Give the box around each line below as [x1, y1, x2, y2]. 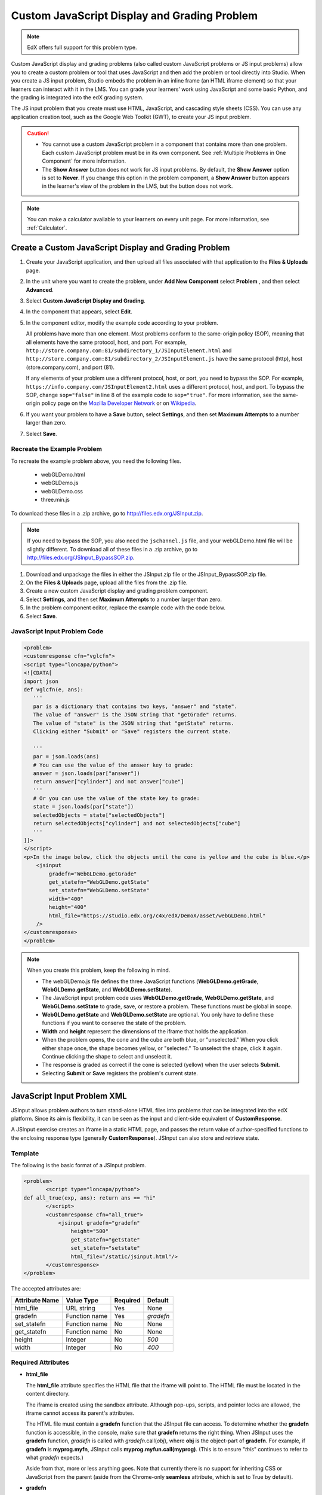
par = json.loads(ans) [33, 753, 100, 760]
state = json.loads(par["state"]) [33, 803, 134, 810]
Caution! [27, 130, 49, 137]
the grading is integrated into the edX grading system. [11, 93, 144, 101]
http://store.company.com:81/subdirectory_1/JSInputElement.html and [26, 347, 232, 354]
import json [23, 678, 59, 685]
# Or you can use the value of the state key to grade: [33, 795, 200, 802]
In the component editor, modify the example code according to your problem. [26, 319, 219, 326]
